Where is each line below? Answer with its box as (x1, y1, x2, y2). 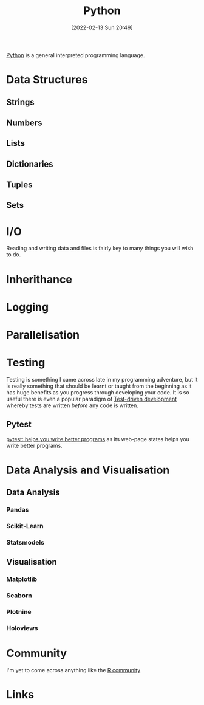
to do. (6, 251, 21, 258)
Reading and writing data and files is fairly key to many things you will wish (6, 244, 194, 252)
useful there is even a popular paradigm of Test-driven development (6, 395, 177, 402)
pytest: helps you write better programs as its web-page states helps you (6, 435, 189, 442)
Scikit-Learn (6, 522, 44, 531)
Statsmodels (6, 538, 44, 547)
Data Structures (6, 73, 88, 87)
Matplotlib (6, 575, 38, 583)
